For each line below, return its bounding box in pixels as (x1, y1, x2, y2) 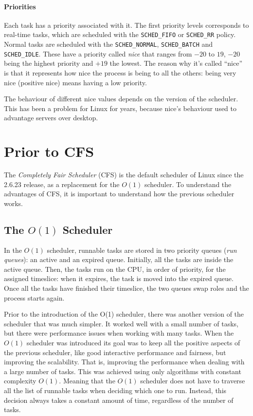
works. (4, 198, 23, 208)
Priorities (4, 1, 36, 11)
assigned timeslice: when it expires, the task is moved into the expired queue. (4, 273, 234, 284)
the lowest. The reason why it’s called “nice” (109, 58, 243, 68)
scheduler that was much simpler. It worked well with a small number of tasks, (4, 318, 239, 328)
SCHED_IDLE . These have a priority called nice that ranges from (4, 48, 192, 58)
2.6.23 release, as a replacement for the (4, 179, 120, 189)
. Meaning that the (59, 376, 115, 386)
